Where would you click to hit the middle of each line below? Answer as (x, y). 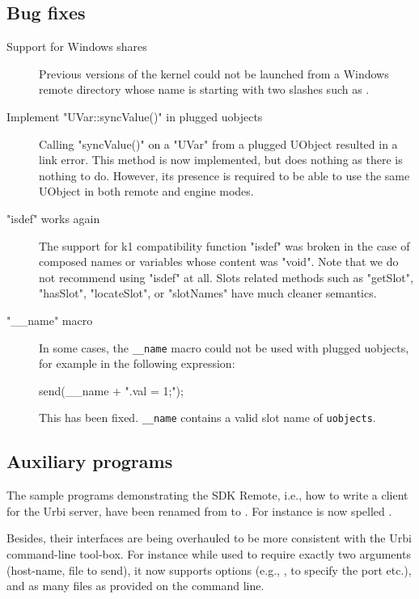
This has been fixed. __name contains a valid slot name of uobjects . (207, 418)
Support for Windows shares (77, 46)
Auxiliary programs (90, 461)
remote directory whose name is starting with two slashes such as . (204, 89)
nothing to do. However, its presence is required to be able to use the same (224, 175)
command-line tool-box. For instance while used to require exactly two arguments (209, 554)
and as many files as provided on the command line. (135, 586)
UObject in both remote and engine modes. (146, 191)
